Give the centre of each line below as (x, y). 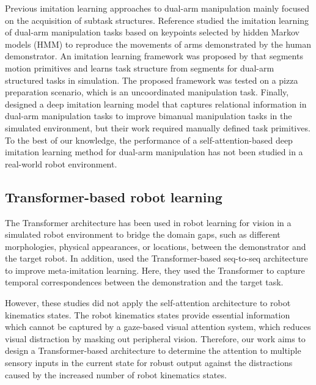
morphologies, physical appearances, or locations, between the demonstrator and (156, 246)
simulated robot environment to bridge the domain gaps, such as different (143, 234)
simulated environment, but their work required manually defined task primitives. (158, 127)
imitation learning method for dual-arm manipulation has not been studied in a (154, 152)
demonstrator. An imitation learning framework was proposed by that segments (154, 56)
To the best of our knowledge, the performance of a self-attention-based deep (149, 140)
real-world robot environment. (61, 163)
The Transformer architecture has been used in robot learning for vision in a (148, 222)
